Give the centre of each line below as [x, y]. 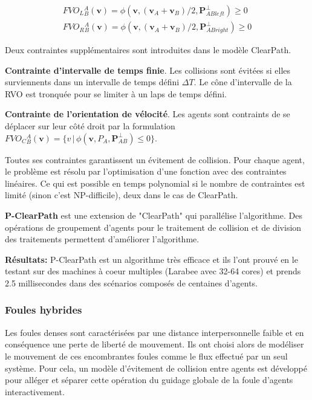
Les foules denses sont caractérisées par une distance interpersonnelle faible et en [154, 332]
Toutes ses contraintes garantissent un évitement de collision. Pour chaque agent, [155, 159]
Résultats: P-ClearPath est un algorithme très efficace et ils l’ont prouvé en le [151, 259]
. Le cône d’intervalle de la [243, 82]
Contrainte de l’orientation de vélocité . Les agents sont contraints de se [148, 114]
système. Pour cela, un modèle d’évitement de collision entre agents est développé [156, 368]
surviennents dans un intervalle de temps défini [92, 82]
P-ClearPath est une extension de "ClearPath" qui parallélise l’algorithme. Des [154, 215]
